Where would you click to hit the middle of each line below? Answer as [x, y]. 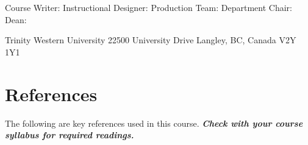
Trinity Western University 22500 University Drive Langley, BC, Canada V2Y [151, 40]
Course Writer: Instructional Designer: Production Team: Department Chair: [149, 7]
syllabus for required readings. [70, 135]
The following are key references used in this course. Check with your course [154, 123]
